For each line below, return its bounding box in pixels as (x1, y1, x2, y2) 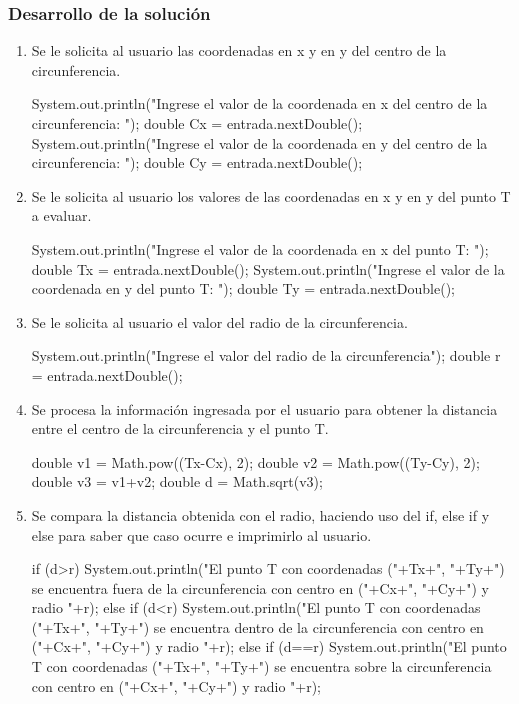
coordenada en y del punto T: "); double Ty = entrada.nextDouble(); (31, 278, 456, 299)
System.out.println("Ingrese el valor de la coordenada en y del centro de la (31, 132, 488, 153)
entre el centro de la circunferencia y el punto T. (31, 418, 329, 439)
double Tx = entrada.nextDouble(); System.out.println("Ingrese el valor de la (31, 258, 505, 279)
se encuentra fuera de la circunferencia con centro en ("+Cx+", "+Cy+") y (31, 577, 489, 598)
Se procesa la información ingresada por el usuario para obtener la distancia (31, 398, 498, 419)
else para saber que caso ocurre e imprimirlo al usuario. (31, 524, 372, 545)
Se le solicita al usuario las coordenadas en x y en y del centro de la (31, 40, 447, 61)
